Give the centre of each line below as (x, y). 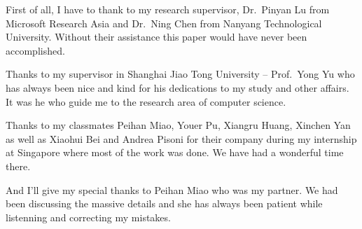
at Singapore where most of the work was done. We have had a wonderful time (175, 152)
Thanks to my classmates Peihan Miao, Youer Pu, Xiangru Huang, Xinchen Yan (178, 125)
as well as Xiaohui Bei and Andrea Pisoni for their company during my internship (181, 138)
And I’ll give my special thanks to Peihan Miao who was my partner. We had (172, 189)
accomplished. (35, 50)
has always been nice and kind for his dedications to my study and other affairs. (177, 87)
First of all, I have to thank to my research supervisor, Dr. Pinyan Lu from (168, 9)
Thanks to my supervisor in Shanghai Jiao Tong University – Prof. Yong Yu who (180, 74)
